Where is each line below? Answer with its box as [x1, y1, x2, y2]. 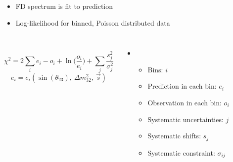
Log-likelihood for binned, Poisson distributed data [15, 17, 170, 28]
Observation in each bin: [147, 97, 222, 107]
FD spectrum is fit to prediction [15, 1, 113, 11]
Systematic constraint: [147, 147, 215, 158]
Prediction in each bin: [147, 81, 217, 91]
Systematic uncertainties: [147, 114, 224, 124]
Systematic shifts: [147, 130, 201, 141]
